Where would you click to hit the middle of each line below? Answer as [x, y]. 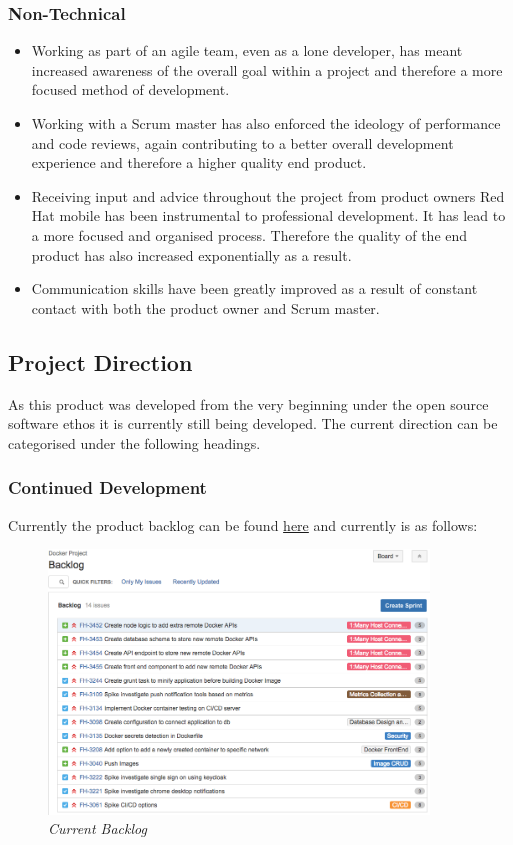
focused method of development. [130, 89]
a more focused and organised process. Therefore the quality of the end [249, 234]
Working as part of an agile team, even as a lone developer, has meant [247, 50]
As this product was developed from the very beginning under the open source [248, 403]
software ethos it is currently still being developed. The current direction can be [253, 423]
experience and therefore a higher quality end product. [199, 162]
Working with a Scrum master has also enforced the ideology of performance [266, 123]
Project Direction [100, 361]
